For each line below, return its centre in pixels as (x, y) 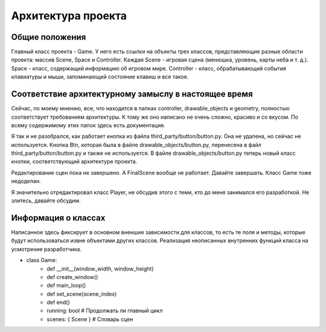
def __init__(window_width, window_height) (100, 269)
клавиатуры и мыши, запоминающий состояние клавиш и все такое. (100, 77)
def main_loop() (66, 286)
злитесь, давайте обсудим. (46, 201)
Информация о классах (58, 218)
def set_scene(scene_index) (82, 294)
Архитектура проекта (69, 16)
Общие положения (49, 37)
